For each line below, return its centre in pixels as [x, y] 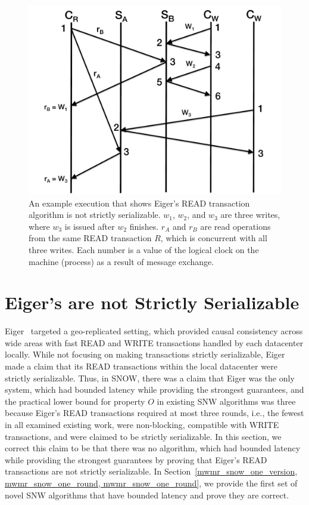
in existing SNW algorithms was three [226, 401]
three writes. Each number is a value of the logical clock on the [144, 249]
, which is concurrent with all [214, 238]
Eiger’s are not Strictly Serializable [152, 302]
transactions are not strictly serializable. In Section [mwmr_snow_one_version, [151, 471]
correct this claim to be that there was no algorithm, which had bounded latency [153, 448]
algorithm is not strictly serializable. [95, 215]
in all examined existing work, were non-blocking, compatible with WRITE [142, 425]
